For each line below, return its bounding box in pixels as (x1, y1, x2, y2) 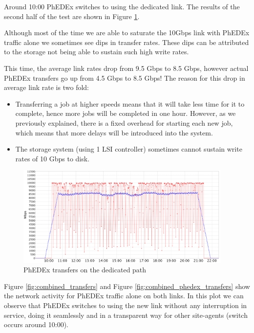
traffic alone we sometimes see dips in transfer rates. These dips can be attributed (4, 37, 249, 47)
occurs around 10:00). (4, 319, 69, 330)
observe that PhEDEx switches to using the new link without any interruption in (4, 300, 247, 311)
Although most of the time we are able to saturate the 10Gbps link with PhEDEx (4, 27, 250, 38)
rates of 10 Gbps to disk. (15, 153, 90, 163)
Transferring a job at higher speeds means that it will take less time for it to (15, 98, 245, 109)
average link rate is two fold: (4, 82, 89, 92)
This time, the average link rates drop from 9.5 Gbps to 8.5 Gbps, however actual (4, 63, 249, 73)
